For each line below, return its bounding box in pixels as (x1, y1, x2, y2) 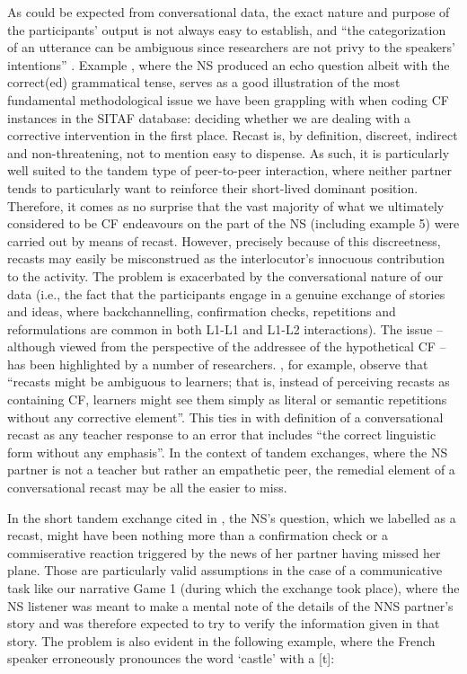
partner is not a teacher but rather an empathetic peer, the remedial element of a (7, 460, 455, 479)
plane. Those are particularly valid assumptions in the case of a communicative (7, 561, 443, 580)
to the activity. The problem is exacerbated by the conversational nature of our (7, 266, 444, 285)
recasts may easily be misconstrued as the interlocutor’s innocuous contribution (7, 249, 445, 268)
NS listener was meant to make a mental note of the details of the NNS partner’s (7, 596, 454, 615)
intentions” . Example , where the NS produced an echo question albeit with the (7, 55, 450, 74)
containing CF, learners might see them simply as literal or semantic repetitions (7, 390, 447, 409)
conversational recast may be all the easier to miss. (7, 478, 287, 497)
